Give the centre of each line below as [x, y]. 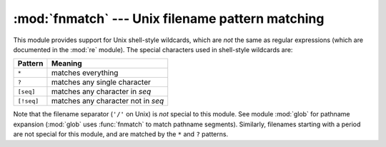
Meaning [66, 64]
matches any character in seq [101, 91]
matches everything [85, 73]
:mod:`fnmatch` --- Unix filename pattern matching [169, 19]
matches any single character [101, 82]
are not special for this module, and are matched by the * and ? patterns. [121, 134]
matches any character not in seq [108, 101]
